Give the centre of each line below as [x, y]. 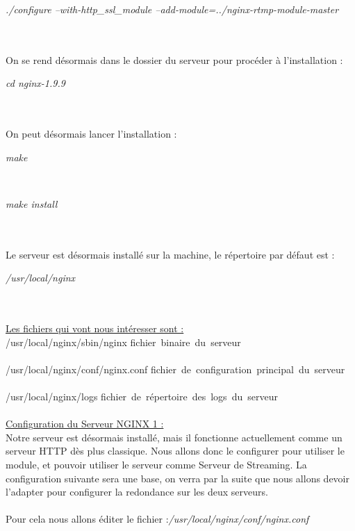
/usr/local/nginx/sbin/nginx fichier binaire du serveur [123, 342]
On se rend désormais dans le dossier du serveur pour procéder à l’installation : [174, 59]
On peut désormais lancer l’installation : [91, 134]
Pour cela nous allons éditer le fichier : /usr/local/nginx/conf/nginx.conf [157, 519]
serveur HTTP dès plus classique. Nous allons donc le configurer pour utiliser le [175, 451]
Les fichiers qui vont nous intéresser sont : [95, 328]
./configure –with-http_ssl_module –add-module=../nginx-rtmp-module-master [172, 9]
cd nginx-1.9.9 [35, 83]
